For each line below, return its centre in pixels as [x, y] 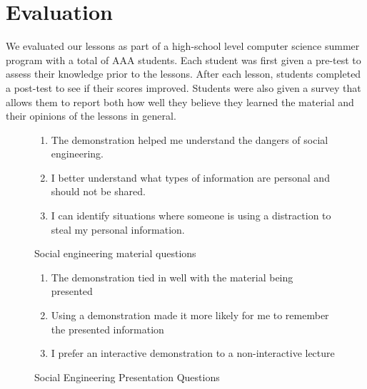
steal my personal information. [118, 229]
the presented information [107, 329]
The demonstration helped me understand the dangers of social [190, 139]
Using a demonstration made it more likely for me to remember [190, 315]
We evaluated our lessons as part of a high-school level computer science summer [183, 46]
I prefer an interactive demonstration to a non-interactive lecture [193, 353]
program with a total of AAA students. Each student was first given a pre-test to [183, 59]
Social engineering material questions [115, 253]
